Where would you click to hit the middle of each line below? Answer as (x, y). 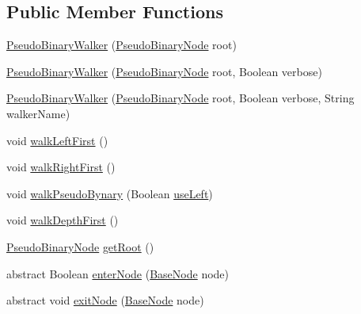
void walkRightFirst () (61, 167)
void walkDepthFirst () (63, 220)
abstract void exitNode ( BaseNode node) (105, 300)
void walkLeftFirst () (57, 140)
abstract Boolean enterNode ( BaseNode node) (118, 273)
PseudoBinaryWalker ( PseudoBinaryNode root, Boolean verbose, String (180, 98)
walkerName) (38, 113)
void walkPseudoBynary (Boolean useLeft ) (110, 193)
